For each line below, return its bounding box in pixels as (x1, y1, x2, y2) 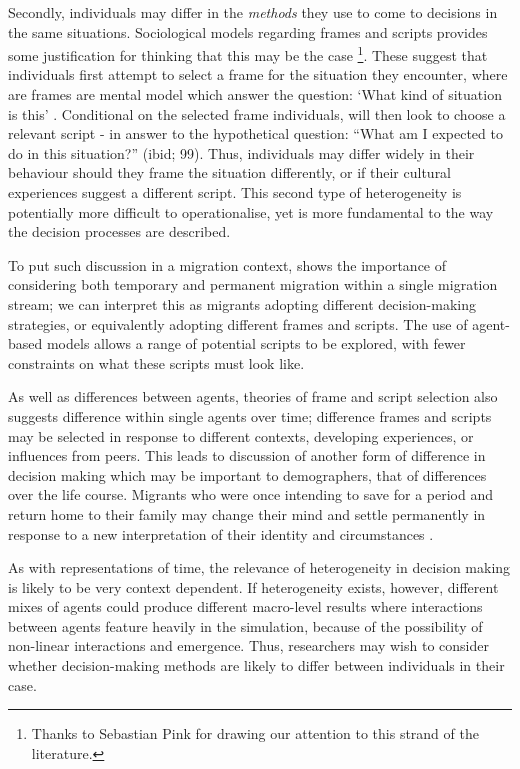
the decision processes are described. (8, 221, 231, 242)
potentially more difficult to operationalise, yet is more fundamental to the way (8, 201, 494, 222)
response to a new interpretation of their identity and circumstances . (8, 523, 434, 544)
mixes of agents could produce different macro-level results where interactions (8, 596, 483, 617)
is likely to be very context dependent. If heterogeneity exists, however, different (8, 576, 499, 597)
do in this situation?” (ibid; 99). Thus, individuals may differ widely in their (8, 142, 475, 163)
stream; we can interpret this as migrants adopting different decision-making (8, 293, 477, 314)
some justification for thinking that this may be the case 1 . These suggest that (8, 42, 488, 65)
